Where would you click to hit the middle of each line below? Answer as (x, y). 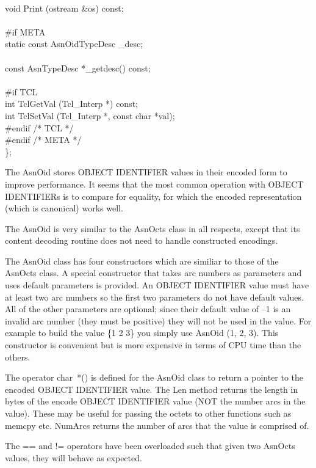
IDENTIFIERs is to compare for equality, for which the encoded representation (153, 196)
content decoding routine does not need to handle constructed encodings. (142, 240)
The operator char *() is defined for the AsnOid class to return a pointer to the (154, 377)
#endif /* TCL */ (39, 127)
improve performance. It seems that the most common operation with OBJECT (154, 184)
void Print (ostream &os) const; (64, 8)
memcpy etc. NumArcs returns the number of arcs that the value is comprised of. (157, 425)
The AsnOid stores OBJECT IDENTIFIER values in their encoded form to (146, 172)
